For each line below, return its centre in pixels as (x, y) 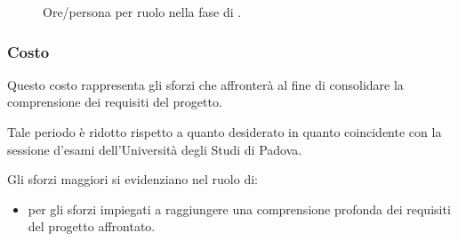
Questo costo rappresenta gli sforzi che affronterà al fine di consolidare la (205, 84)
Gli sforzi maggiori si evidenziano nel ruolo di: (133, 179)
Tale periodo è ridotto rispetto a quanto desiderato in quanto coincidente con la (225, 132)
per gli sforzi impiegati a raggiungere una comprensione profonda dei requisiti (239, 209)
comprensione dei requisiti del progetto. (115, 102)
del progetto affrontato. (92, 226)
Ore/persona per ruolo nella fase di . (142, 12)
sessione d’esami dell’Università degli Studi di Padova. (155, 149)
